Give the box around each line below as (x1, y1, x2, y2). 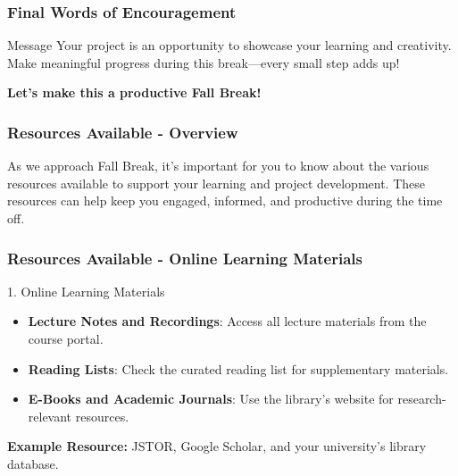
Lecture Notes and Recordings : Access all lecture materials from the (28, 312, 427, 330)
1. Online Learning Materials (7, 281, 165, 300)
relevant (28, 406, 72, 425)
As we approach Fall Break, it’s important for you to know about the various (7, 156, 429, 175)
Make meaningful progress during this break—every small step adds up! (7, 53, 400, 71)
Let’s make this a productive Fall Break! (7, 83, 262, 102)
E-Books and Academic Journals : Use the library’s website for (28, 389, 394, 408)
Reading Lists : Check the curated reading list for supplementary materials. (28, 359, 449, 378)
